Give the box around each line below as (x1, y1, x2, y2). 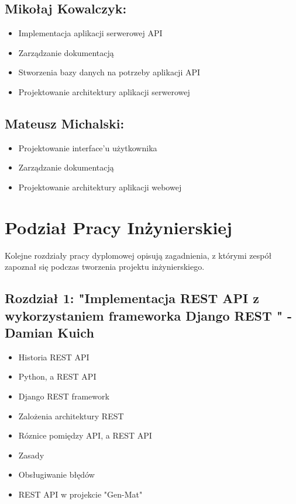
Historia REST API (18, 350, 90, 363)
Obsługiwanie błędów (18, 468, 95, 481)
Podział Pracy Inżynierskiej (5, 215, 232, 239)
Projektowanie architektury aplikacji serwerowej (18, 85, 190, 98)
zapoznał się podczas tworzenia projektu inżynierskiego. (5, 260, 205, 273)
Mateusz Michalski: (5, 114, 125, 132)
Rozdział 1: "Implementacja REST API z (5, 289, 259, 307)
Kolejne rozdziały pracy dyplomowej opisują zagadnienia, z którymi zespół (5, 249, 272, 261)
